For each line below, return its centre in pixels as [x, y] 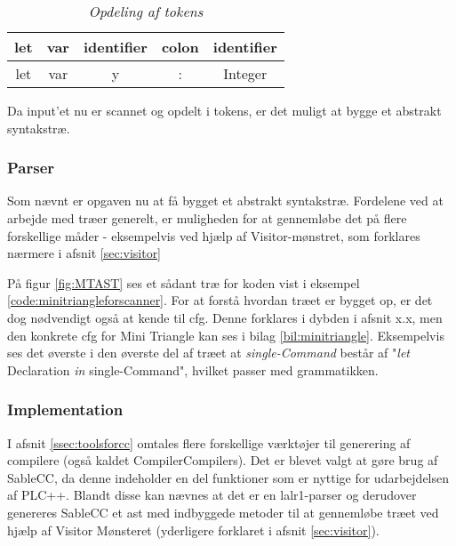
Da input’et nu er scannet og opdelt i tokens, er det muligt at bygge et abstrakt [224, 110]
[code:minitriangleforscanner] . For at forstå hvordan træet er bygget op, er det [220, 300]
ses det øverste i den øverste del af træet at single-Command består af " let [208, 353]
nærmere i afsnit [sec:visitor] [84, 253]
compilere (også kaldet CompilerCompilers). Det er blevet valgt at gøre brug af [223, 460]
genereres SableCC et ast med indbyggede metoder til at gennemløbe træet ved [223, 512]
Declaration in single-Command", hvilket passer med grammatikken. [193, 369]
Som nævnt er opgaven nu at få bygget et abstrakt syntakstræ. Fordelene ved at [225, 201]
